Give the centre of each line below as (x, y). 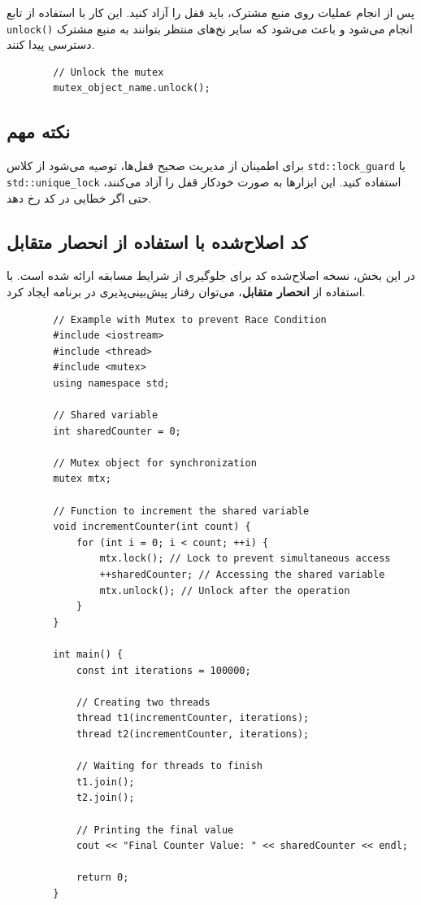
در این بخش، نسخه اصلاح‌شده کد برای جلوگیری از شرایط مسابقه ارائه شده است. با (211, 275)
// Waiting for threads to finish (169, 766)
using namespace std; (111, 383)
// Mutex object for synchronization (155, 463)
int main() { (88, 654)
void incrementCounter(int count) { (152, 527)
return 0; (102, 878)
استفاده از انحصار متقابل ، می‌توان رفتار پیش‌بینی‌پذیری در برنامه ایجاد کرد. (186, 291)
